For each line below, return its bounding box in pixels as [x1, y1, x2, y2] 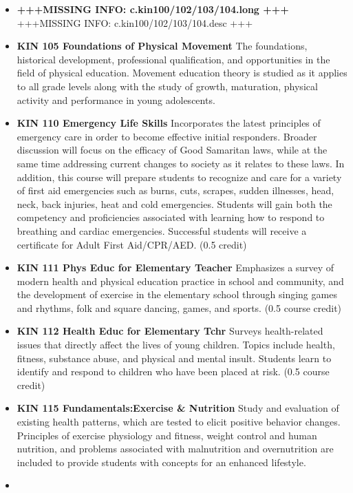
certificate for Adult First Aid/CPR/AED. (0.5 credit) [17, 237, 247, 251]
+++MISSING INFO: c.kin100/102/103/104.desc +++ [17, 15, 253, 30]
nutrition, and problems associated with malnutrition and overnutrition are [17, 441, 334, 456]
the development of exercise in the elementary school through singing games [17, 287, 337, 302]
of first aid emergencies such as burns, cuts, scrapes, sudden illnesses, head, [17, 183, 334, 198]
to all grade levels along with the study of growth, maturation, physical [17, 78, 318, 93]
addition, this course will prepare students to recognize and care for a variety [17, 169, 342, 184]
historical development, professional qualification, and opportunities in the [17, 52, 330, 66]
